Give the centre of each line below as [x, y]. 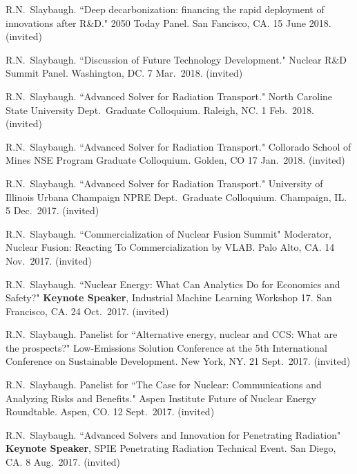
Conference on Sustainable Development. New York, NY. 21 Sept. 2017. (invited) [178, 361]
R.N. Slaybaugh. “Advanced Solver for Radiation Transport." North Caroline [169, 96]
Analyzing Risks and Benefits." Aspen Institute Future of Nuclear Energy [161, 398]
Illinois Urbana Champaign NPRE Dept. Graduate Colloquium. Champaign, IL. [176, 197]
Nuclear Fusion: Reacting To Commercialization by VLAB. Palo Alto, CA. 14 [170, 247]
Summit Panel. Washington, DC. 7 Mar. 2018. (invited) [124, 73]
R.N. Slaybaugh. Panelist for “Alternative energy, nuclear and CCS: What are [172, 334]
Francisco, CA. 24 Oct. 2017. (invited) [87, 311]
